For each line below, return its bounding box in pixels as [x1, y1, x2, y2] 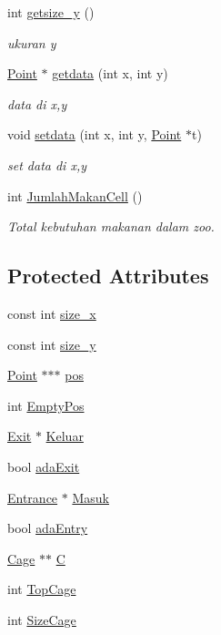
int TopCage [7, 579, 76, 599]
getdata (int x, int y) [52, 64, 168, 83]
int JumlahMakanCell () [7, 186, 143, 205]
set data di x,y [7, 155, 87, 174]
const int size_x [7, 303, 96, 323]
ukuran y [7, 33, 56, 52]
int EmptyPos [7, 395, 85, 415]
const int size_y [7, 334, 96, 353]
